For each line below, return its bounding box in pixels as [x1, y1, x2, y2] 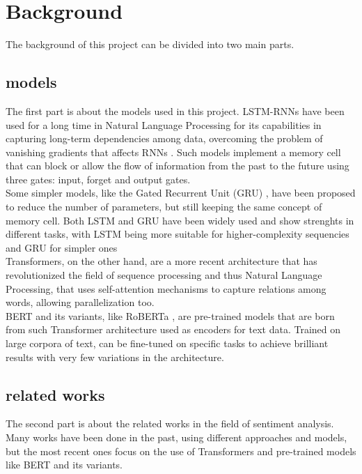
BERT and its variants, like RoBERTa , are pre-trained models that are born [6, 308, 335, 323]
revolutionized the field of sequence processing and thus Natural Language [6, 268, 322, 282]
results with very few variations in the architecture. [6, 349, 224, 364]
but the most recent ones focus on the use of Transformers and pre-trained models [6, 443, 356, 458]
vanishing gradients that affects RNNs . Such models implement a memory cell [6, 144, 341, 159]
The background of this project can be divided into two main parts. [6, 37, 294, 52]
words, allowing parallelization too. [6, 295, 155, 309]
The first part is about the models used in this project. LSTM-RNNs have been [6, 103, 345, 118]
